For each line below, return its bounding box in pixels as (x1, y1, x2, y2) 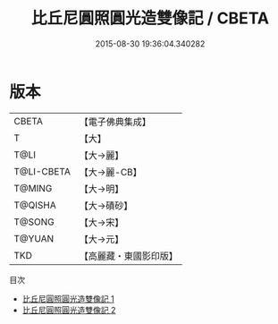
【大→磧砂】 (79, 199, 133, 211)
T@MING (13, 182, 53, 194)
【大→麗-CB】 (79, 166, 143, 178)
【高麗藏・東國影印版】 (79, 250, 179, 262)
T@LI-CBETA (13, 165, 72, 177)
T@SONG (13, 216, 55, 228)
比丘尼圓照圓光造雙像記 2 (21, 304, 116, 315)
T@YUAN (13, 232, 55, 244)
